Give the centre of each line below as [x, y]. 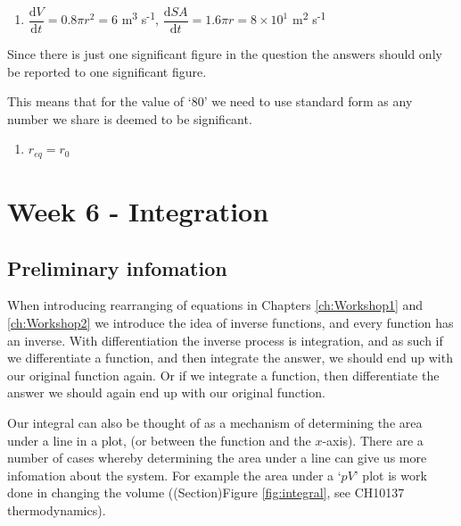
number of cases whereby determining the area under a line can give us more [217, 458]
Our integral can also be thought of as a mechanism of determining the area [215, 423]
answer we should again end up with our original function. [166, 392]
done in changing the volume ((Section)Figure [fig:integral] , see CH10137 [206, 493]
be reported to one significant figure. [107, 71]
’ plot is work [391, 475]
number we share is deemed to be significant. [130, 118]
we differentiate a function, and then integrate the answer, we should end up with [230, 358]
